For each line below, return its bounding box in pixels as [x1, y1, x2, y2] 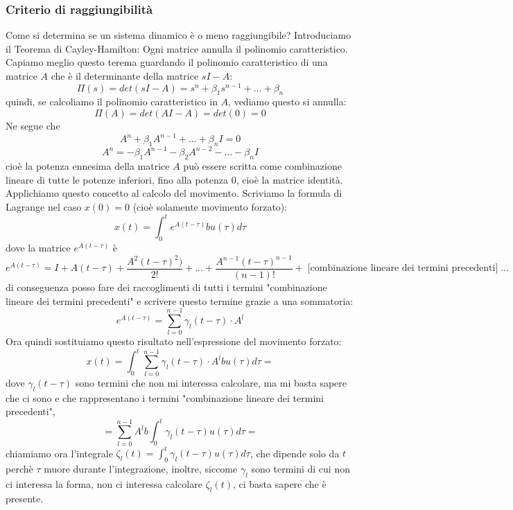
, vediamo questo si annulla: [228, 94, 347, 109]
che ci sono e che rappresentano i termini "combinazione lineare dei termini [6, 390, 324, 405]
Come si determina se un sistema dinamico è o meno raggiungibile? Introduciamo [6, 28, 351, 42]
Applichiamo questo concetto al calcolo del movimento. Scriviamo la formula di [6, 186, 342, 200]
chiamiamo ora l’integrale [6, 446, 113, 460]
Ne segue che [6, 118, 60, 133]
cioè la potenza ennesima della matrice [6, 159, 170, 173]
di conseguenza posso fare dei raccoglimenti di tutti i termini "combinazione [6, 280, 327, 294]
